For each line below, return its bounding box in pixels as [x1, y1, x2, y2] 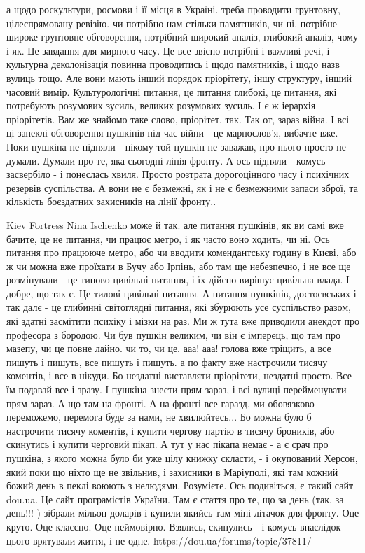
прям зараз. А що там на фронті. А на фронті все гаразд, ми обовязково [6, 395, 315, 410]
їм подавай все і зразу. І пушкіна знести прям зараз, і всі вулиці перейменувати [6, 382, 347, 397]
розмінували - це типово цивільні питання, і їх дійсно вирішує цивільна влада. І [6, 272, 350, 287]
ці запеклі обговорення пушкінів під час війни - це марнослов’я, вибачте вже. [6, 125, 338, 140]
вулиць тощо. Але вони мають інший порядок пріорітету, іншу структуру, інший [6, 70, 352, 85]
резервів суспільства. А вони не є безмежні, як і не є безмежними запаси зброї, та [6, 180, 358, 195]
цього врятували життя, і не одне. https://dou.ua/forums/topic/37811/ [6, 533, 312, 547]
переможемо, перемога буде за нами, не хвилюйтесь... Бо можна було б [6, 409, 312, 424]
